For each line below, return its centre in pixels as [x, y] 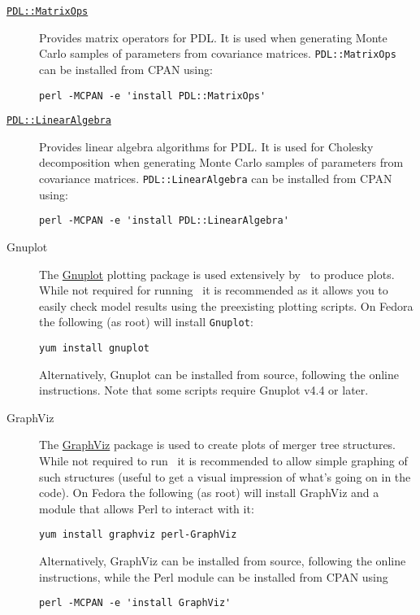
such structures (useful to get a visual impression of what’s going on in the [225, 476]
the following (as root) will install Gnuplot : [146, 322]
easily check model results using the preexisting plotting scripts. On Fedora [226, 305]
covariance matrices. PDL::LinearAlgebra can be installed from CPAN [216, 178]
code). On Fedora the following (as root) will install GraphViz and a [209, 493]
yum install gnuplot [95, 348]
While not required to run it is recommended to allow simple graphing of [223, 460]
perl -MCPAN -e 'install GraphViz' [135, 603]
